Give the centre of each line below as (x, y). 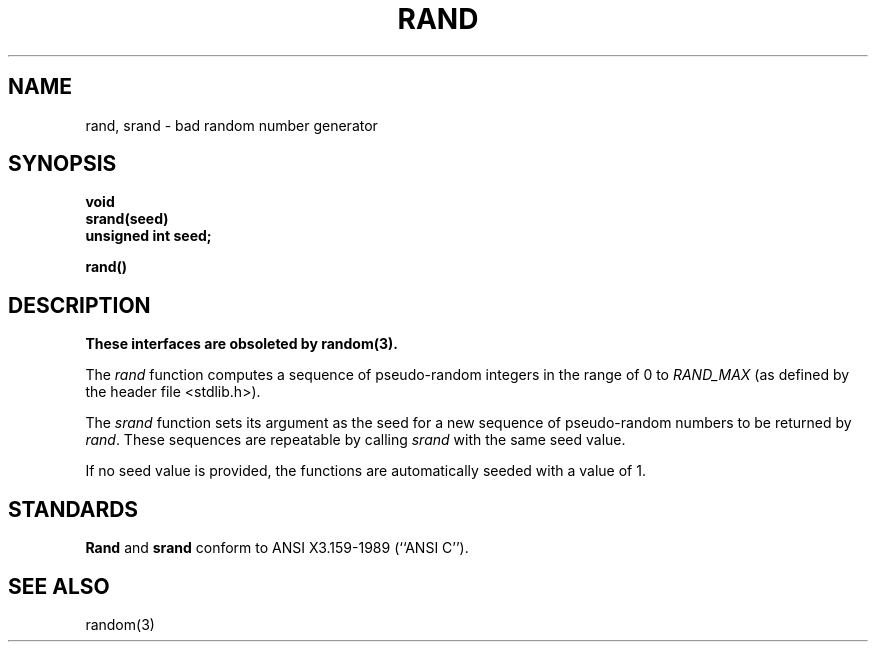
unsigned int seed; (148, 236)
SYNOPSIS (62, 164)
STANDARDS (73, 509)
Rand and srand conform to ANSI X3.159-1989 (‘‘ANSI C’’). (277, 548)
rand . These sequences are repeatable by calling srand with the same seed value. (355, 440)
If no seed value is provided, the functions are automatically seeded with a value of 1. (365, 471)
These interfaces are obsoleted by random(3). (241, 344)
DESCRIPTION (79, 305)
